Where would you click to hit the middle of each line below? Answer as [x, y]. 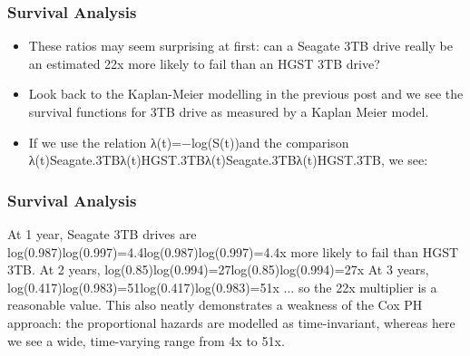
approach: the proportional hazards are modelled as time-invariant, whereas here [231, 322]
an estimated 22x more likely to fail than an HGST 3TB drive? [204, 63]
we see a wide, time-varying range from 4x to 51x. [146, 340]
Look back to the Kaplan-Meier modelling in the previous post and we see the [246, 94]
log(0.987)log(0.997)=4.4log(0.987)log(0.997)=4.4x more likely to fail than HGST [233, 251]
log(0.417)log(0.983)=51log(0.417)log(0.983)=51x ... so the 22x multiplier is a [222, 287]
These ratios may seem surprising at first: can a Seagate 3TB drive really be [240, 46]
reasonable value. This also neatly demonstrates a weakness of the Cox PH [215, 305]
